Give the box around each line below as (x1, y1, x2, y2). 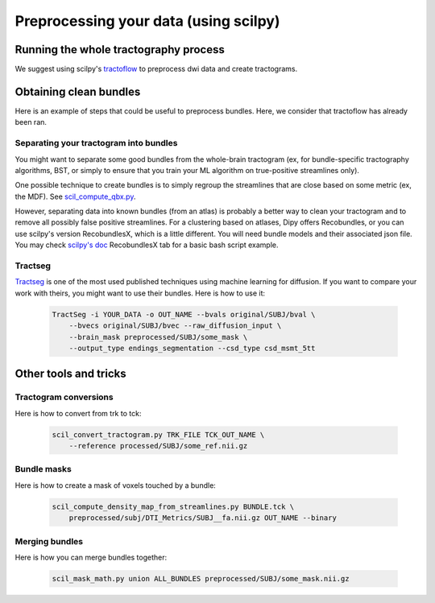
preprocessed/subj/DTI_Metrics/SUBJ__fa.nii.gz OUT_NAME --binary (68, 514, 338, 522)
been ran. (14, 118, 48, 127)
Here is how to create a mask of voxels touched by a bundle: (14, 480, 217, 490)
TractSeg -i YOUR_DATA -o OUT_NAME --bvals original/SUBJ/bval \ (52, 310, 316, 319)
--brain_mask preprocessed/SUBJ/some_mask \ (68, 332, 248, 341)
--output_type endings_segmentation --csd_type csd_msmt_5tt (68, 343, 316, 353)
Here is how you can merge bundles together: (14, 552, 168, 562)
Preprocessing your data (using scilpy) (14, 12, 281, 30)
